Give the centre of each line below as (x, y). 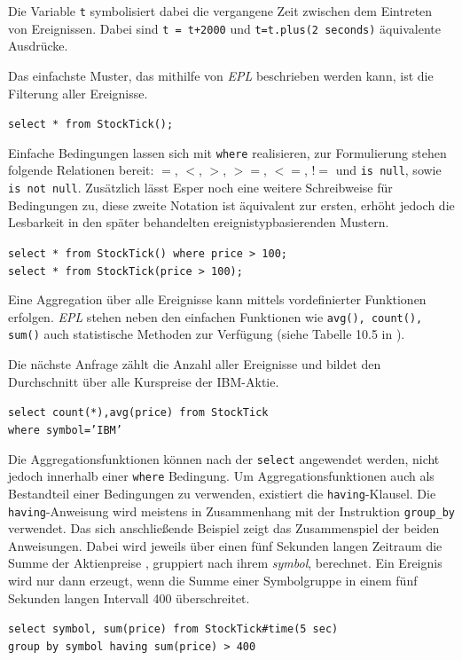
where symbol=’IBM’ (65, 430)
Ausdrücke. (38, 46)
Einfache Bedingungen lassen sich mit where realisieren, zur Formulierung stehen (227, 152)
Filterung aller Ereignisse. (78, 93)
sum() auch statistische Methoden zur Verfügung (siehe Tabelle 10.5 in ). (207, 334)
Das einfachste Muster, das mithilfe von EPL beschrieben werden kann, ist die (221, 75)
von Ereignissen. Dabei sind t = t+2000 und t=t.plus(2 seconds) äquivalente (224, 28)
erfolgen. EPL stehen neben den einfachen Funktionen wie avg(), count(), (215, 316)
